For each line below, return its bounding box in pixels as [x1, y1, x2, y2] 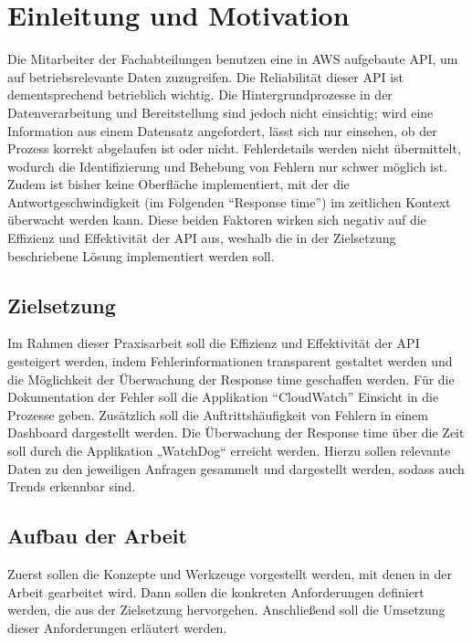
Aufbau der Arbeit [7, 522, 187, 550]
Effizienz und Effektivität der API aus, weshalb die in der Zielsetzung [7, 228, 396, 248]
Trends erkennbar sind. [7, 477, 136, 496]
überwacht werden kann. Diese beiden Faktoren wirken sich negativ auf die [7, 210, 426, 229]
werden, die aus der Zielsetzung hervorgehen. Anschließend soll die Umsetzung [7, 600, 446, 619]
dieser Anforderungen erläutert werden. [7, 617, 227, 637]
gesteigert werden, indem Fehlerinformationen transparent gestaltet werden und [7, 352, 453, 371]
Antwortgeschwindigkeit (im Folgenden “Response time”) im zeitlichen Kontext [7, 192, 451, 211]
